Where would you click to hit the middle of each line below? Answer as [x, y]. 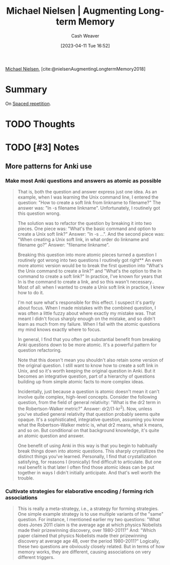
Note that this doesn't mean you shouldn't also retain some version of [91, 360]
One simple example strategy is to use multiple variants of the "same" [91, 514]
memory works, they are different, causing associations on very [84, 552]
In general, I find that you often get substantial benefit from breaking [89, 339]
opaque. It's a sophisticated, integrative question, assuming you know [91, 419]
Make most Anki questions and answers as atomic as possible [83, 181]
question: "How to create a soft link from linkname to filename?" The [89, 202]
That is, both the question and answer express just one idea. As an [87, 191]
